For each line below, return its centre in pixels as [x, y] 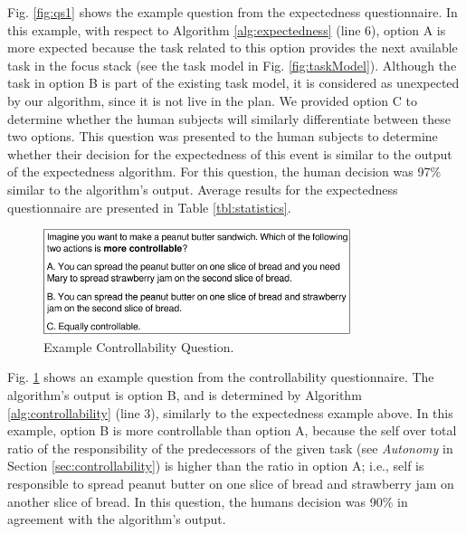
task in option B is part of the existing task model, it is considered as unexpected [233, 83]
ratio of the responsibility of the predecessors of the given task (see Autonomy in [230, 448]
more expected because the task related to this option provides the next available [233, 48]
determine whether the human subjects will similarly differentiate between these [229, 118]
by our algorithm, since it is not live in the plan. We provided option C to [212, 100]
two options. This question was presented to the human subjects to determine [223, 136]
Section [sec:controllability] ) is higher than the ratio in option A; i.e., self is [216, 466]
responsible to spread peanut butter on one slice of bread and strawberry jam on [231, 483]
